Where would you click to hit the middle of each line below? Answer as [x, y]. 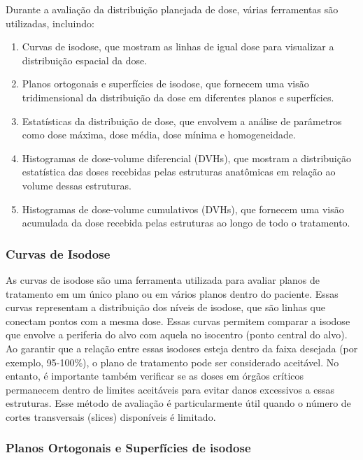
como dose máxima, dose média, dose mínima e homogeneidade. [159, 135]
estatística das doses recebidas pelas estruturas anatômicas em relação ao [179, 172]
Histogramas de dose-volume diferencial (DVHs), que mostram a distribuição [186, 158]
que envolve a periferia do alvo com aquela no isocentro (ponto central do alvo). [177, 335]
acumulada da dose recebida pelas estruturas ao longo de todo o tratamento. [186, 223]
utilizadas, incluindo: [50, 23]
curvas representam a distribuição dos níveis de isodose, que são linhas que [165, 307]
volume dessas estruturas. [77, 185]
